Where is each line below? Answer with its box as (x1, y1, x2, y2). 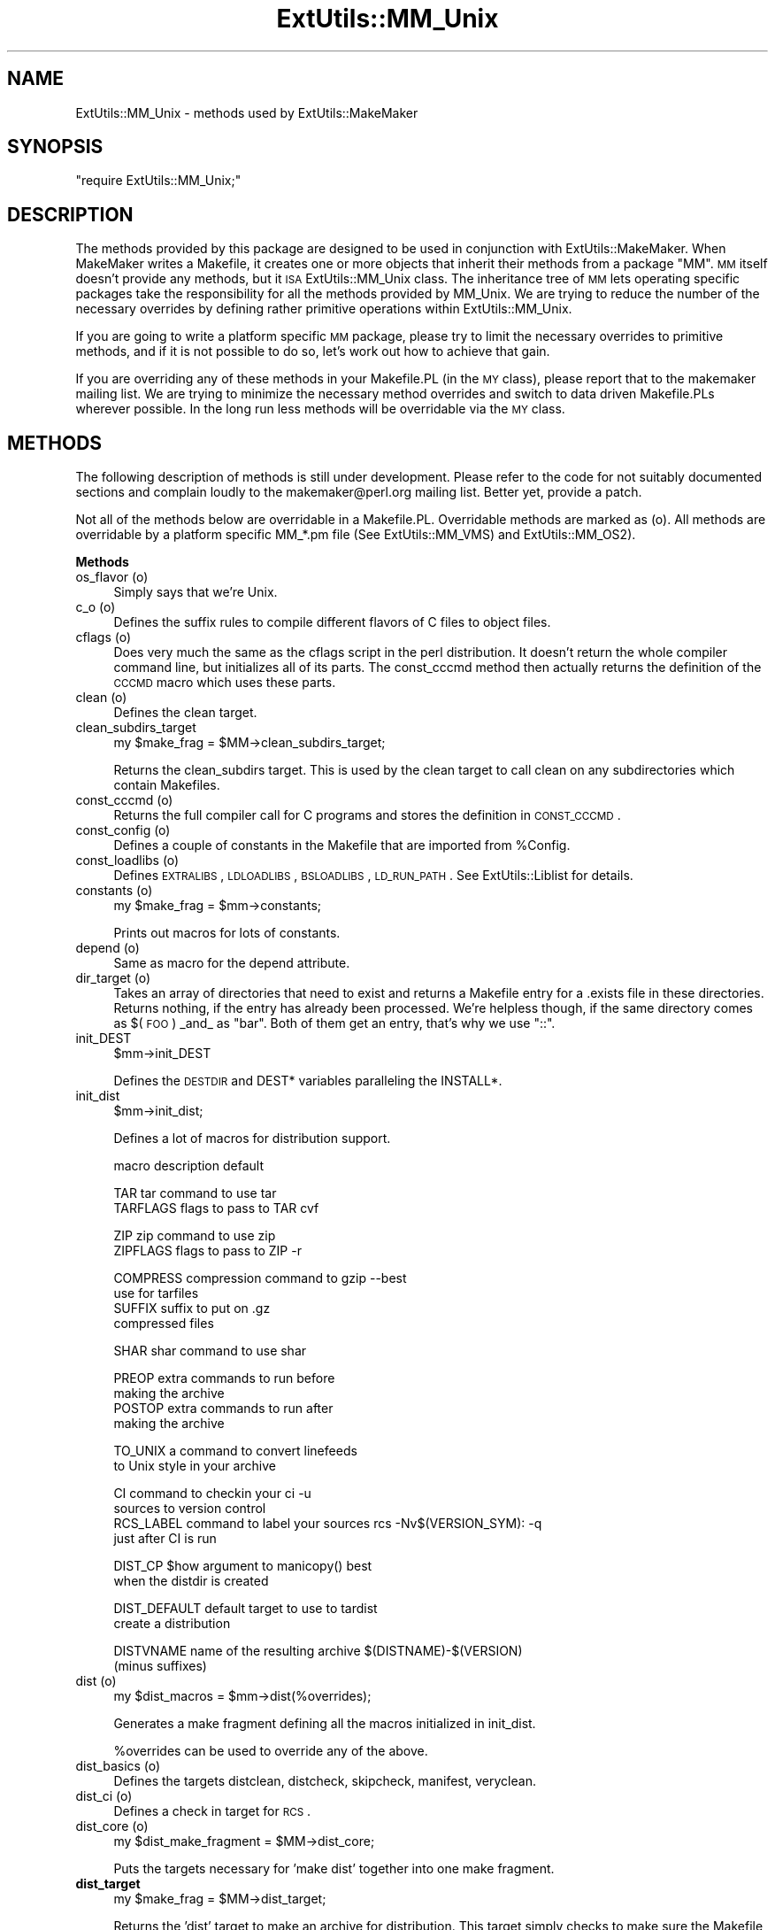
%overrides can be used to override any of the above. (113, 1743, 428, 1759)
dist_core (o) (75, 1818, 149, 1834)
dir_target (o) (75, 970, 151, 986)
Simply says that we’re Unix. (113, 584, 278, 600)
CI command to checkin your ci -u (113, 1486, 311, 1502)
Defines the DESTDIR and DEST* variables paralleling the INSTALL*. (113, 1073, 503, 1089)
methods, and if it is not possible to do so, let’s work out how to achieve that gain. (75, 344, 550, 359)
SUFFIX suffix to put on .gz (113, 1301, 271, 1316)
